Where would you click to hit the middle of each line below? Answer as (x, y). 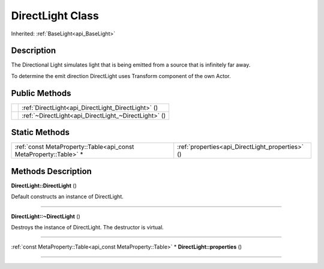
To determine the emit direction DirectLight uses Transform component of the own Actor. (121, 76)
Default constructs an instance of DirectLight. (67, 197)
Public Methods (41, 93)
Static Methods (40, 132)
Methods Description (52, 171)
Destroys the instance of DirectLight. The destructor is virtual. (88, 227)
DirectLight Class (55, 16)
